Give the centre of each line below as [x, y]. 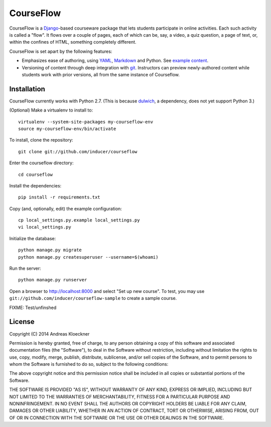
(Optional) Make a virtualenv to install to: [51, 110]
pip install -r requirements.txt [59, 197]
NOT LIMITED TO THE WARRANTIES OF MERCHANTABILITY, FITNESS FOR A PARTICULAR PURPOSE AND [120, 396]
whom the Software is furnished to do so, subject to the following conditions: [89, 364]
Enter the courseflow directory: [41, 163]
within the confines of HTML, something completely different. [73, 42]
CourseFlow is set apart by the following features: [61, 51]
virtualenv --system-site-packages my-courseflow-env [86, 122]
